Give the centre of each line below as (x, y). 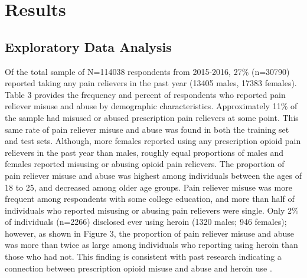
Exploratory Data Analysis (88, 46)
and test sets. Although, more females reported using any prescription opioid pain (153, 141)
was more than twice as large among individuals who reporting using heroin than (151, 245)
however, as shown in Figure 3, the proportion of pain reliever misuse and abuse (150, 233)
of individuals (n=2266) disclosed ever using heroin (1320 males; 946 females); (146, 222)
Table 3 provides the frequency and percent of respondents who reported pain (145, 94)
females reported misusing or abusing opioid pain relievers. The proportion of (145, 164)
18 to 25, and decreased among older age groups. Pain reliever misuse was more (148, 187)
